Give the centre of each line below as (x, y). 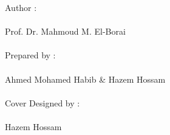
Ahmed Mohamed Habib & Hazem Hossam (85, 79)
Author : (21, 7)
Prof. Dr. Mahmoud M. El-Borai (65, 31)
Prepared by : (30, 55)
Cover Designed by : (42, 102)
